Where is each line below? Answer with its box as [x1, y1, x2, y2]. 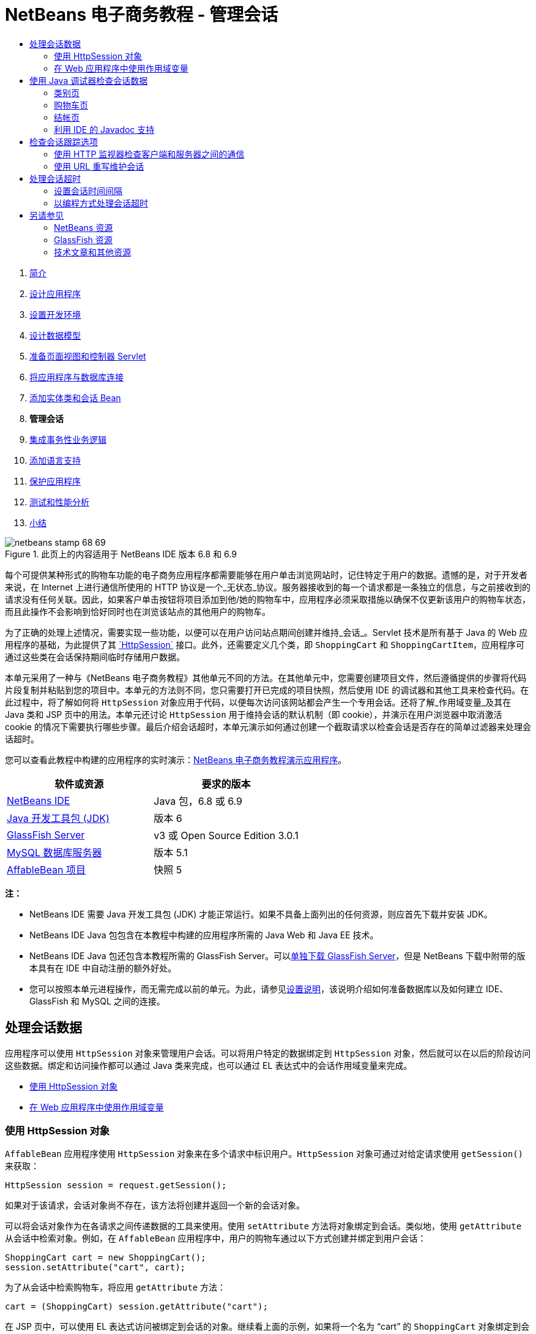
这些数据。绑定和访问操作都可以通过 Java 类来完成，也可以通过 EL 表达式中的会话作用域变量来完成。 [5, 1060, 412, 1071]
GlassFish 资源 [54, 234, 113, 245]
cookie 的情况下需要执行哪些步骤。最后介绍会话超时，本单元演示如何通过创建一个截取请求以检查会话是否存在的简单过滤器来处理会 [5, 721, 531, 732]
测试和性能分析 [29, 496, 89, 507]
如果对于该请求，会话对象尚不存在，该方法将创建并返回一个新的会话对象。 [5, 1200, 305, 1211]
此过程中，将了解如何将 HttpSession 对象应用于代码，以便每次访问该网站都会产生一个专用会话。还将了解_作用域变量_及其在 [5, 696, 512, 707]
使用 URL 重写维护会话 [54, 160, 144, 171]
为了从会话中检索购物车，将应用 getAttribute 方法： [5, 1282, 226, 1293]
